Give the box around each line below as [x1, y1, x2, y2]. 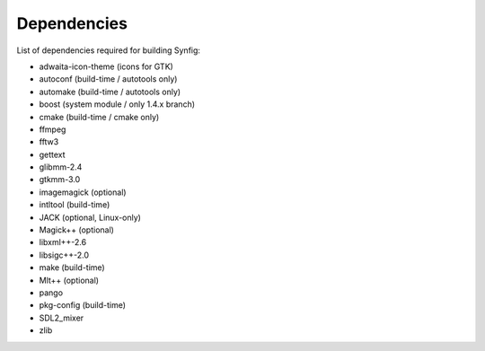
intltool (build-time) [39, 199, 110, 210]
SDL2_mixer [39, 312, 84, 323]
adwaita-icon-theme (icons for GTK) [39, 61, 174, 72]
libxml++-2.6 [39, 237, 87, 248]
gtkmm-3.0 [39, 174, 81, 185]
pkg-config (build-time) [39, 300, 126, 311]
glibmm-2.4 [39, 162, 83, 172]
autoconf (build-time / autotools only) [39, 74, 178, 84]
